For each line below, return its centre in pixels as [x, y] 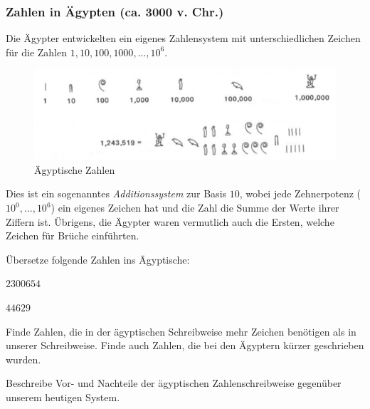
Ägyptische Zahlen [75, 169]
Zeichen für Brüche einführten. [73, 235]
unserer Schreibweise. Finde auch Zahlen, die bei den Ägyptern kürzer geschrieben [185, 345]
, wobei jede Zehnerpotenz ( [300, 193]
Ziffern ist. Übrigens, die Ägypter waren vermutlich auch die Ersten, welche [170, 221]
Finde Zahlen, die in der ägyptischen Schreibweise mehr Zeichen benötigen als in [181, 331]
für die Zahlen [37, 52]
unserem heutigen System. [63, 397]
